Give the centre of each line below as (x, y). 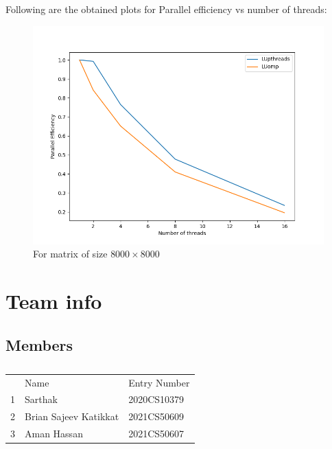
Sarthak (41, 399)
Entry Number (159, 382)
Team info (54, 300)
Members (39, 344)
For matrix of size (70, 254)
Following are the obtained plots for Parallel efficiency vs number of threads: (166, 9)
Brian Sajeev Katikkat (72, 416)
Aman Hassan (54, 434)
